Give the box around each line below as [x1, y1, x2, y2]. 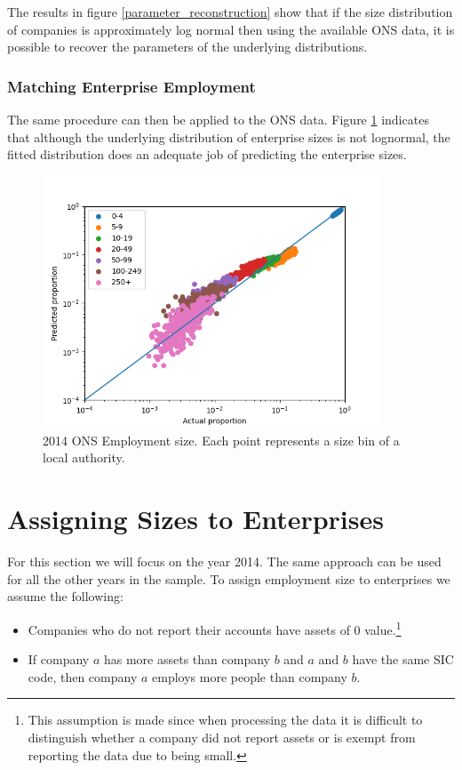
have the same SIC [352, 650, 454, 669]
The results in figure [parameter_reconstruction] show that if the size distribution [7, 3, 453, 20]
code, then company [28, 667, 138, 686]
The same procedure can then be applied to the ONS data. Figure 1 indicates [7, 110, 429, 128]
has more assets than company [103, 650, 270, 669]
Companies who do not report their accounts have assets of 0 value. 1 [28, 617, 402, 638]
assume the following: [7, 587, 123, 606]
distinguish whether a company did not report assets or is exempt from [28, 727, 416, 746]
